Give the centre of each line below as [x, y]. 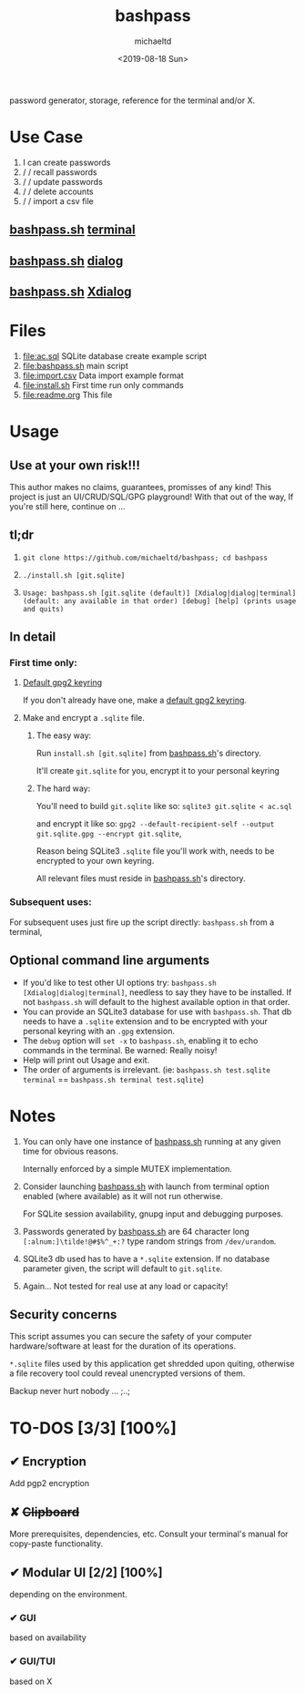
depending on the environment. [68, 1594]
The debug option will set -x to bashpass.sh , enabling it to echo [140, 1041]
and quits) [43, 609]
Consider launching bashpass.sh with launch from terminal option [146, 1186]
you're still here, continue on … [67, 506]
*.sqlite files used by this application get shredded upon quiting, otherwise [152, 1364]
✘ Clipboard [45, 1512]
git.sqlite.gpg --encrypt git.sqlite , [109, 834]
